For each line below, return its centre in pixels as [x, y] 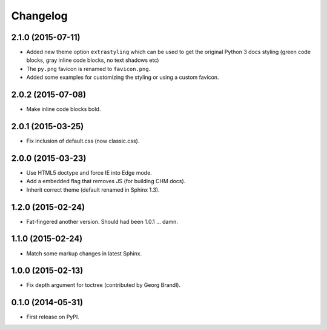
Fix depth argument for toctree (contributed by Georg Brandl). [104, 285]
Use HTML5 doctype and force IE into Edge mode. [89, 172]
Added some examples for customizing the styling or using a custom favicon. [123, 77]
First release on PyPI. [53, 317]
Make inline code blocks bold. [64, 109]
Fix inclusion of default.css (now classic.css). [83, 141]
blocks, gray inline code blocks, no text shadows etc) [93, 60]
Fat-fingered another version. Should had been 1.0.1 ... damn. [102, 221]
